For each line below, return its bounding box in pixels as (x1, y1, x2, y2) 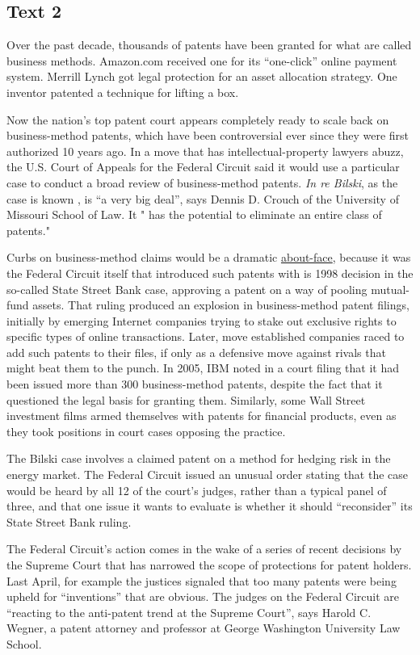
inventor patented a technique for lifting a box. (6, 83, 239, 100)
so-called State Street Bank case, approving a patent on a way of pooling (6, 280, 367, 297)
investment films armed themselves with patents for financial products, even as (6, 407, 397, 424)
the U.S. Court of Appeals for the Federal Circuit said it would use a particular (6, 158, 400, 175)
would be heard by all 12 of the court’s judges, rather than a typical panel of (6, 481, 387, 498)
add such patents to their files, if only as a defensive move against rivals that (6, 343, 386, 360)
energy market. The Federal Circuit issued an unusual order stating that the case (6, 466, 409, 483)
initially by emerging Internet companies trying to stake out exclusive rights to (6, 312, 397, 329)
